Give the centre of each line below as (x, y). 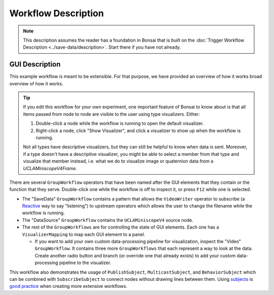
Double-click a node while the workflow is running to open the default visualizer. (120, 123)
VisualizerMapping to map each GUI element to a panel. (84, 234)
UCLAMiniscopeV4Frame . (50, 168)
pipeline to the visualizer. (85, 263)
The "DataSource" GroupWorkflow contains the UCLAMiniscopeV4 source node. (108, 220)
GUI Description (35, 64)
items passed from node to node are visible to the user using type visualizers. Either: (112, 114)
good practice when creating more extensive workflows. (68, 286)
